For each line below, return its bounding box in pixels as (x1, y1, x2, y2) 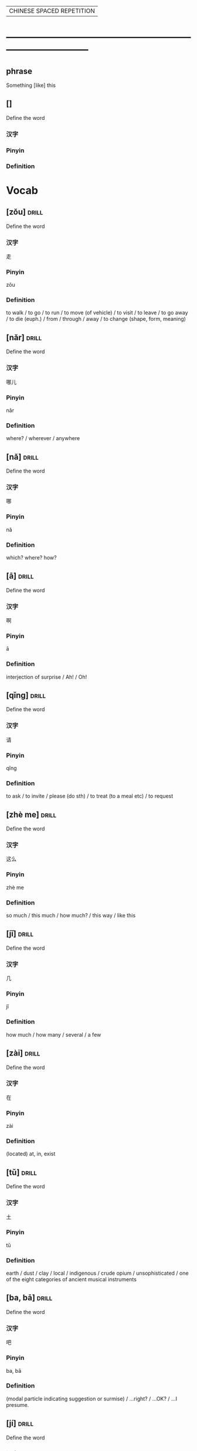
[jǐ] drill (6, 929, 34, 939)
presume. (6, 1401, 29, 1408)
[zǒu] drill (6, 207, 43, 217)
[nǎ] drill (6, 452, 39, 462)
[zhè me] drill (6, 809, 57, 819)
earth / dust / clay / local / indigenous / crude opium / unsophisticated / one (6, 1269, 189, 1277)
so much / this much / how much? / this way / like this (6, 912, 136, 919)
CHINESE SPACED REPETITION (9, 7, 95, 15)
